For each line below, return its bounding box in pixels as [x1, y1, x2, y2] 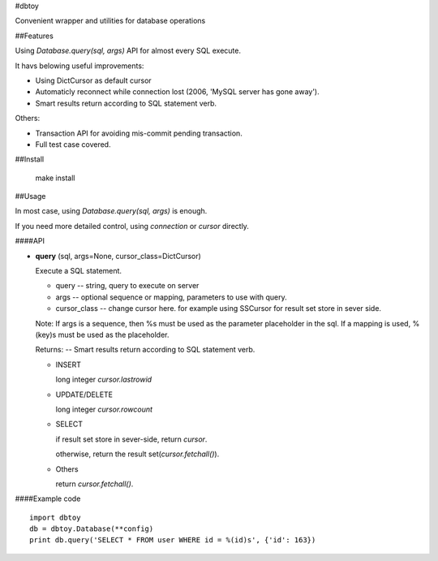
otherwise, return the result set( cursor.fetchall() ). [55, 449, 220, 459]
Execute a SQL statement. [35, 266, 122, 276]
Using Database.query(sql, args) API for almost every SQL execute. [15, 45, 241, 56]
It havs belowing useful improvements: [15, 61, 144, 71]
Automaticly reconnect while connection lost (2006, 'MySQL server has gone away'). [35, 87, 320, 97]
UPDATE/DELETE [55, 390, 114, 399]
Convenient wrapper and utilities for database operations [15, 16, 206, 26]
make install [35, 173, 75, 183]
